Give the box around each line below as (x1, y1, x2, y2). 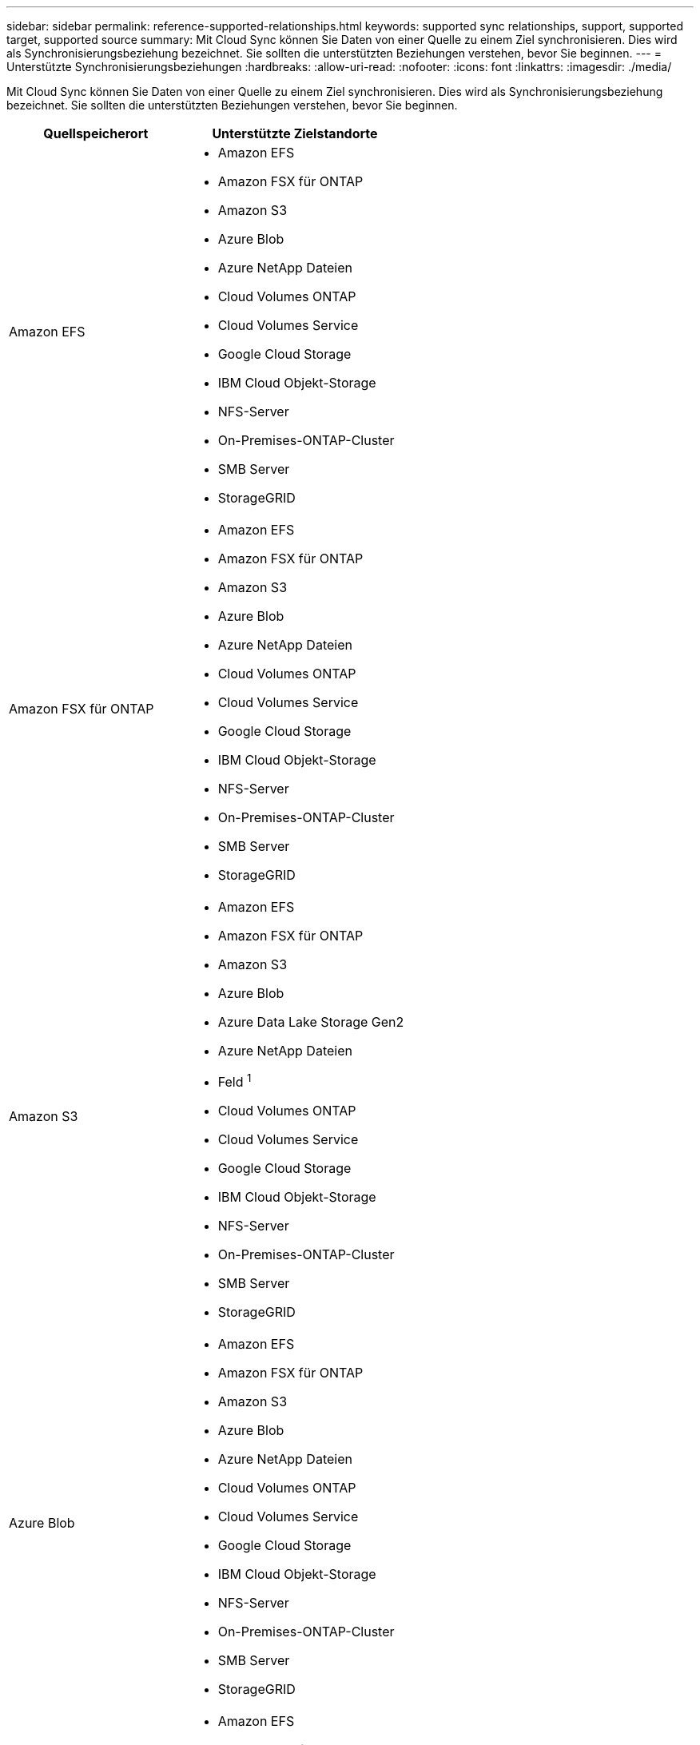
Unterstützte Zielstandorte (212, 125, 378, 141)
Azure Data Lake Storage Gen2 (217, 1014, 404, 1030)
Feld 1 (217, 1071, 252, 1091)
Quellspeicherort (43, 125, 149, 141)
